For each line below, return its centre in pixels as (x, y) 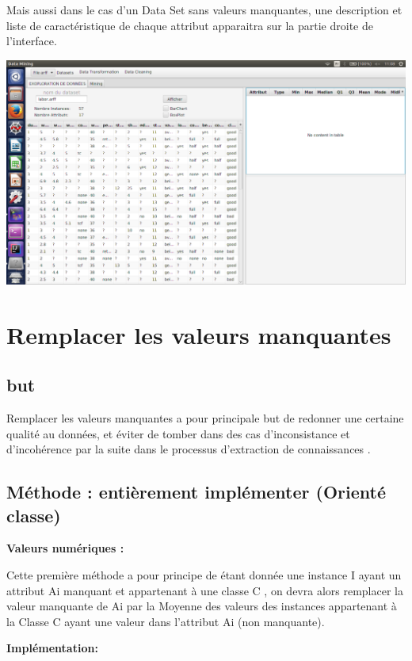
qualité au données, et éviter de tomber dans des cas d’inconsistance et (178, 433)
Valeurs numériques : (65, 548)
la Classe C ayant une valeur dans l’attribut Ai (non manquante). (166, 621)
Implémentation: (52, 648)
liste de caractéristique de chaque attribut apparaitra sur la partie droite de (190, 25)
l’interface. (32, 41)
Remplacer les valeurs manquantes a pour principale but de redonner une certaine (205, 417)
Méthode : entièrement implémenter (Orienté (196, 492)
